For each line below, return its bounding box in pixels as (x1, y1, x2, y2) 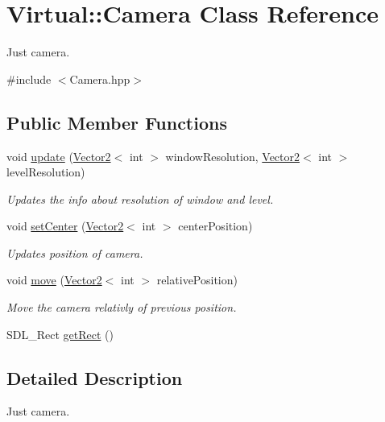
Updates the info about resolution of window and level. (6, 190, 274, 207)
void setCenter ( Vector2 (6, 217, 124, 234)
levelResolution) (6, 163, 85, 180)
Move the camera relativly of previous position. (6, 299, 237, 316)
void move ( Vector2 (6, 271, 102, 288)
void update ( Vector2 (6, 147, 111, 164)
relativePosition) (156, 271, 238, 288)
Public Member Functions (6, 110, 227, 134)
